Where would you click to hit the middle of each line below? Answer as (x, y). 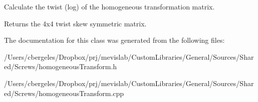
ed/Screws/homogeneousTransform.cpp (64, 93)
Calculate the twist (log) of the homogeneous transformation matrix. (109, 6)
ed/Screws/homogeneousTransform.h (61, 66)
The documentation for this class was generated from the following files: (114, 40)
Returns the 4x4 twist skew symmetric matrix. (75, 23)
